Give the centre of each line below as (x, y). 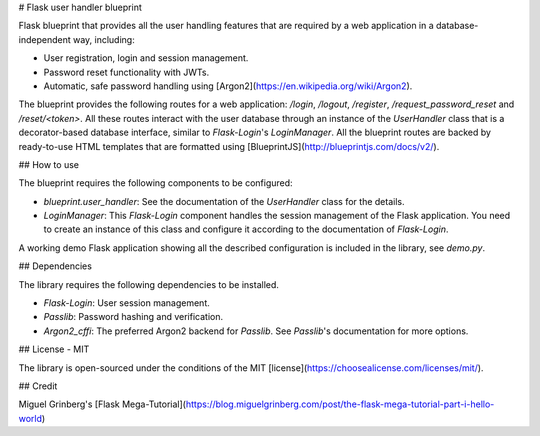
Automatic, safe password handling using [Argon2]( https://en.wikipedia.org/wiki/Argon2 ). (228, 86)
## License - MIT (54, 349)
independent (44, 39)
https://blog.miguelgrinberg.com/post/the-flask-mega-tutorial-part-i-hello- (340, 404)
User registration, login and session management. (146, 58)
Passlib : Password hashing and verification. (133, 317)
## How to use (49, 164)
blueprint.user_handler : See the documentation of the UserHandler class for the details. (224, 201)
